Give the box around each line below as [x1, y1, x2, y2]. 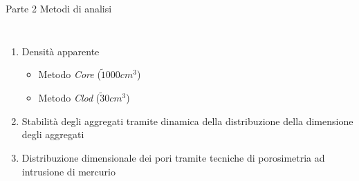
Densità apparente [21, 44, 100, 58]
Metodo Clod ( [38, 90, 100, 105]
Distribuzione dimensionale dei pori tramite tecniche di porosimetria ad [21, 151, 325, 164]
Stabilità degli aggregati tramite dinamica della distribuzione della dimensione [21, 113, 353, 128]
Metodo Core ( [38, 67, 101, 82]
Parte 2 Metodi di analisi [6, 1, 112, 15]
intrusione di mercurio [21, 164, 116, 178]
